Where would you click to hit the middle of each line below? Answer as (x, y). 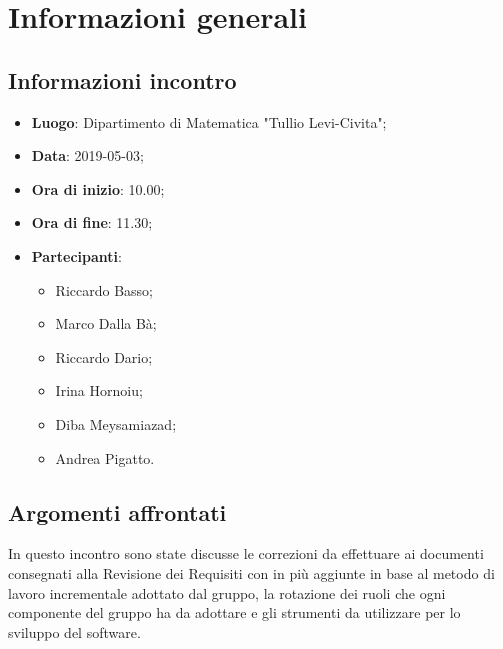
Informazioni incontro (122, 79)
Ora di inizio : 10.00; (98, 188)
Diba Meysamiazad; (116, 423)
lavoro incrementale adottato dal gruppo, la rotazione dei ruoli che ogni (227, 592)
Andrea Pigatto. (105, 457)
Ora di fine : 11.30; (92, 222)
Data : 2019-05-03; (87, 155)
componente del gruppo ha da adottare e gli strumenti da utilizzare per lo (234, 612)
